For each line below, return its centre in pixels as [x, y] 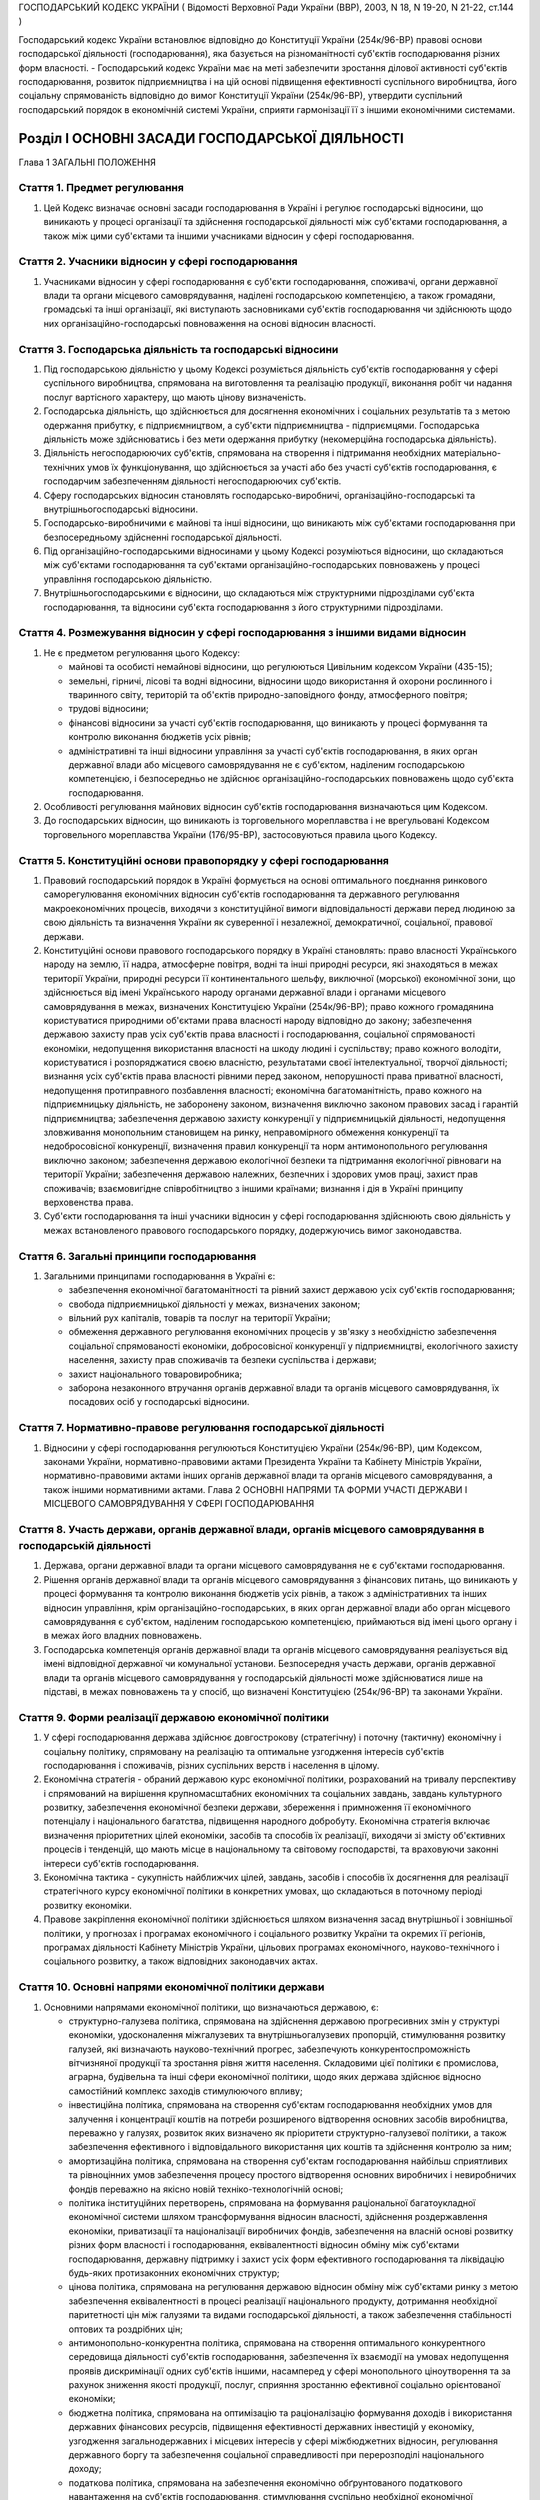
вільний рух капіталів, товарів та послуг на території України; [199, 1318]
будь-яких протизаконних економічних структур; [174, 2272]
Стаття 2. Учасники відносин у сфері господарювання [158, 262]
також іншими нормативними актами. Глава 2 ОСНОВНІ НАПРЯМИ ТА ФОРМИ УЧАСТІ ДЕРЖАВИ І [255, 1489]
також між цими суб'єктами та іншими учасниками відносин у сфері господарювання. [229, 236]
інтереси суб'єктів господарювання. [121, 1863]
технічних [64, 467]
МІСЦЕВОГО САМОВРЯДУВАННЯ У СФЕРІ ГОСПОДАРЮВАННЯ [179, 1504]
